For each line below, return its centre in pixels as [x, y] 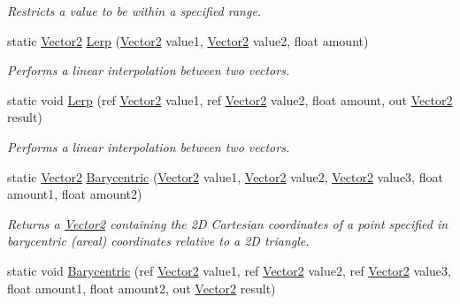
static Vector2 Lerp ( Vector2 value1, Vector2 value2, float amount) [188, 40]
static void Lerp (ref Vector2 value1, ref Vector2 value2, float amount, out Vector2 [230, 99]
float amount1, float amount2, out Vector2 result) [142, 288]
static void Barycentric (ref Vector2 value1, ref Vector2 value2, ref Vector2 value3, [229, 270]
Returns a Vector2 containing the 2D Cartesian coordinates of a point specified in [228, 223]
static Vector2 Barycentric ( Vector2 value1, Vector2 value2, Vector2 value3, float [225, 176]
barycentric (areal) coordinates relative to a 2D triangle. [158, 241]
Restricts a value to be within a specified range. [134, 11]
